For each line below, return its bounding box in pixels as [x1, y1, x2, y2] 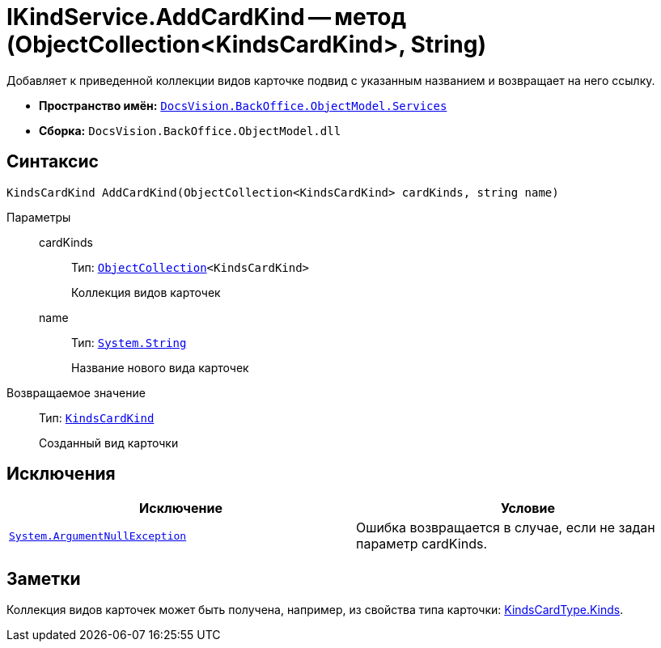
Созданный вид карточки [39, 435, 179, 450]
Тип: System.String [71, 335, 187, 349]
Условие [501, 500, 555, 517]
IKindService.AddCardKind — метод [6, 3, 407, 31]
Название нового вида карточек [71, 360, 249, 375]
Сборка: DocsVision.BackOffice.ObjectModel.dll [39, 123, 341, 138]
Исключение [139, 500, 222, 517]
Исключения [6, 464, 116, 485]
